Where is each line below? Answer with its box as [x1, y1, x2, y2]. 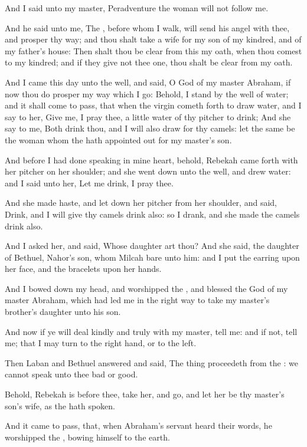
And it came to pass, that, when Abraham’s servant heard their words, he [5, 419, 272, 432]
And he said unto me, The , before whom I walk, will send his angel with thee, [5, 21, 290, 34]
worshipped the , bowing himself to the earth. [5, 430, 170, 443]
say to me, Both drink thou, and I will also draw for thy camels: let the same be [5, 122, 295, 134]
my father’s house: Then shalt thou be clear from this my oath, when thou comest [5, 44, 302, 57]
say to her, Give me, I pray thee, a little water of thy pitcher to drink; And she [5, 110, 291, 123]
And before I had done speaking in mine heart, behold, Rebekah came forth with [5, 153, 298, 166]
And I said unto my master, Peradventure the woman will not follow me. [5, 2, 269, 14]
